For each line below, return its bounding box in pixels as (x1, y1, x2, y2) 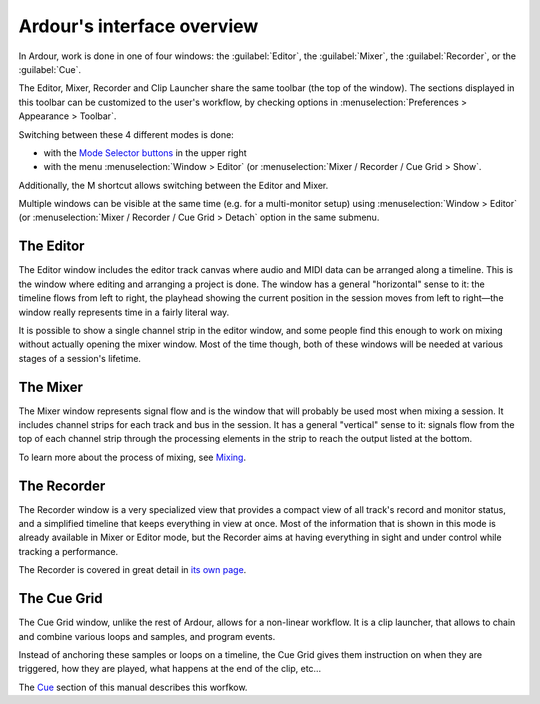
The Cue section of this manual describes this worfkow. (18, 681, 248, 693)
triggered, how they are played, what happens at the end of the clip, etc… (18, 663, 322, 675)
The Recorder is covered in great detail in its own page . (18, 564, 247, 576)
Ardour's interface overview (18, 15, 259, 37)
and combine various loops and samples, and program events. (18, 630, 276, 642)
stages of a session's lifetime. (18, 352, 142, 364)
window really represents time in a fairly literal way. (18, 306, 230, 318)
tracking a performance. (18, 545, 119, 557)
